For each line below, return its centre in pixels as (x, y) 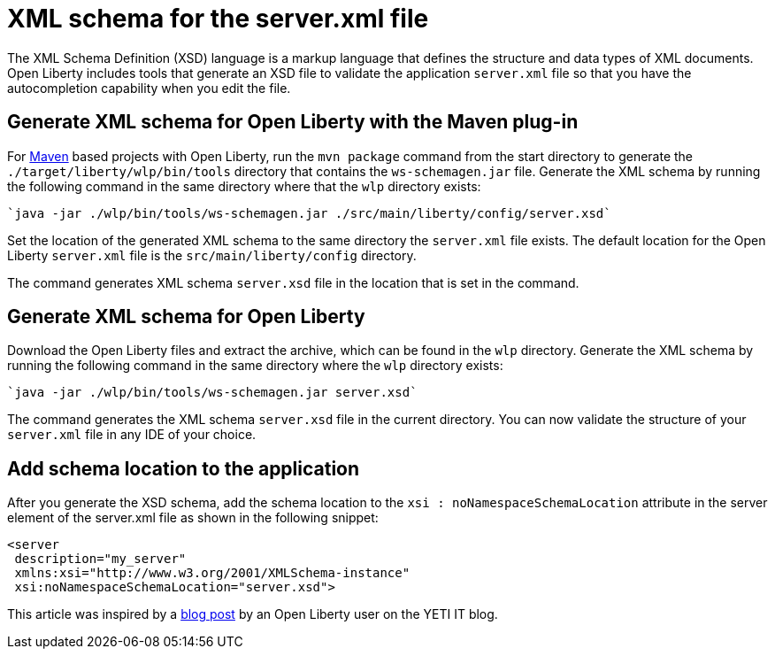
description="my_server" (100, 559)
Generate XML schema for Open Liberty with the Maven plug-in (293, 122)
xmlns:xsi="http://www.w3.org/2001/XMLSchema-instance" (212, 573)
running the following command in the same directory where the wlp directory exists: (255, 366)
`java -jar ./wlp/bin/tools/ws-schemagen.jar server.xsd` (212, 393)
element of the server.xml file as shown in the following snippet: (193, 518)
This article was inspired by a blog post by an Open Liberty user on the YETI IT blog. (253, 614)
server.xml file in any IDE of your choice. (132, 435)
